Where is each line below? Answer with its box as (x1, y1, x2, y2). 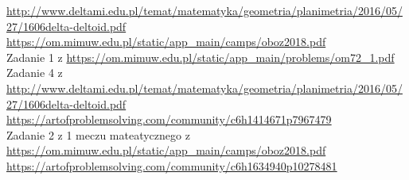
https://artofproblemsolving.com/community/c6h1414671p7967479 (6, 111, 332, 128)
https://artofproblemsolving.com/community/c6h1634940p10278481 (6, 157, 337, 174)
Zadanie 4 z (6, 64, 63, 81)
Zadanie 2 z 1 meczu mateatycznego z (6, 126, 190, 143)
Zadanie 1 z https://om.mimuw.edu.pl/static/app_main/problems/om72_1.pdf (6, 48, 395, 65)
